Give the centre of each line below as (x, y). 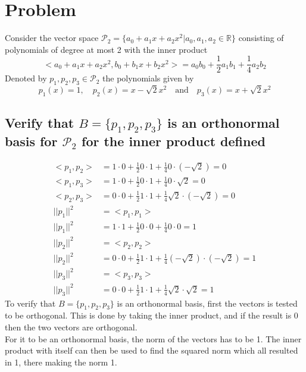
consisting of (261, 38)
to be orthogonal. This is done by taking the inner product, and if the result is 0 (152, 315)
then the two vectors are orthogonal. (71, 327)
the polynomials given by (148, 78)
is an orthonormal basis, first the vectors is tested (207, 303)
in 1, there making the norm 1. (61, 362)
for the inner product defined (174, 141)
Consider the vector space (52, 38)
